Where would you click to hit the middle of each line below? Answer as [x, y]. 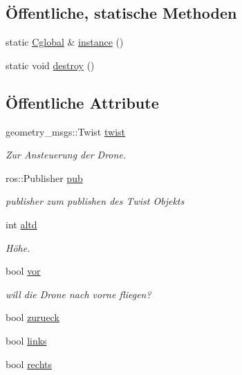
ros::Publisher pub [44, 177]
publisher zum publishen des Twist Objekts [95, 201]
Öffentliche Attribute [82, 102]
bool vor [23, 271]
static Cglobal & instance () [65, 42]
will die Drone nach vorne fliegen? [78, 294]
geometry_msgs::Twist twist [65, 131]
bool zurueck [32, 317]
